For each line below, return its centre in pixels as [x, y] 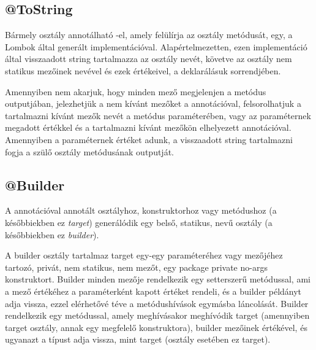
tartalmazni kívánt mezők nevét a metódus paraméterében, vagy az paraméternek [158, 115]
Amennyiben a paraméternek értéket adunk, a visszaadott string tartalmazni [149, 139]
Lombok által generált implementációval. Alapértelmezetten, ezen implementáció [156, 46]
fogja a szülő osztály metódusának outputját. [89, 151]
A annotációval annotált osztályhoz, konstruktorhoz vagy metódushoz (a [141, 210]
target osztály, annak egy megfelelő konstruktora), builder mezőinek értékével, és [156, 327]
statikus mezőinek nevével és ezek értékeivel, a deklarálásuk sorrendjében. [143, 70]
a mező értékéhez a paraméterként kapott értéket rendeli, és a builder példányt [153, 291]
